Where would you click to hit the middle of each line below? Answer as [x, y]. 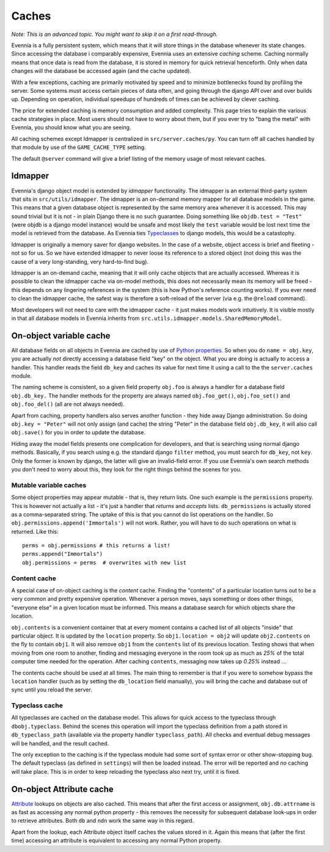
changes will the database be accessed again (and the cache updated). [101, 71]
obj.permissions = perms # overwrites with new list [104, 563]
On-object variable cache [61, 336]
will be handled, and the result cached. [60, 743]
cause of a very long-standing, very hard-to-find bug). [80, 261]
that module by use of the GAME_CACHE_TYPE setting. [79, 147]
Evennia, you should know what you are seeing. [71, 128]
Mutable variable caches [49, 485]
